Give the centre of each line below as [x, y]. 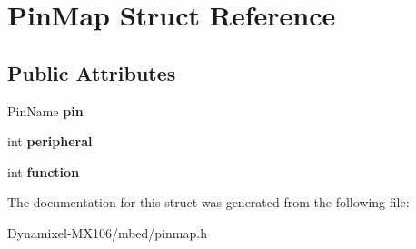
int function [44, 171]
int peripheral [50, 141]
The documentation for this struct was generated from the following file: [208, 202]
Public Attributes [92, 72]
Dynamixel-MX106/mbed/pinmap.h [107, 232]
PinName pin [45, 110]
